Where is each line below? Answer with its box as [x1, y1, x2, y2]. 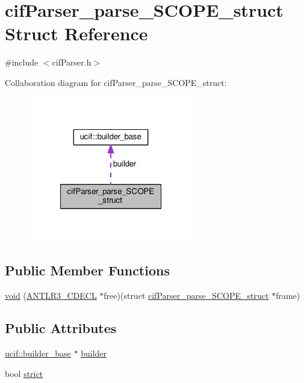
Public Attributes [5, 319, 117, 337]
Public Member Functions [5, 261, 170, 280]
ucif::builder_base [5, 347, 71, 360]
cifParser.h [52, 56, 92, 69]
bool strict [5, 367, 43, 379]
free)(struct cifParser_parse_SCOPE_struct [104, 289, 269, 302]
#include [5, 56, 39, 69]
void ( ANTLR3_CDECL [5, 289, 97, 302]
